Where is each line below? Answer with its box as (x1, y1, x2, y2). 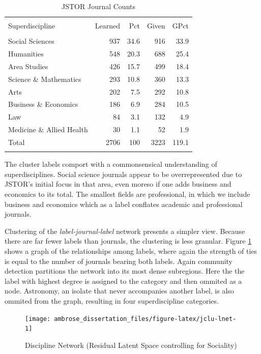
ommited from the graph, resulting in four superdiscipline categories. (5, 296, 219, 306)
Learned (95, 20, 120, 31)
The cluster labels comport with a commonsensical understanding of (5, 159, 217, 169)
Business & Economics (8, 99, 78, 109)
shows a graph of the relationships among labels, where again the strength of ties (5, 246, 257, 256)
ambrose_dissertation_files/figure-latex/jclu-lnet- (54, 315, 237, 322)
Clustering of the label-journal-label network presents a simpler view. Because (5, 225, 245, 236)
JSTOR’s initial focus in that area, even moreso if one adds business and (5, 179, 231, 189)
